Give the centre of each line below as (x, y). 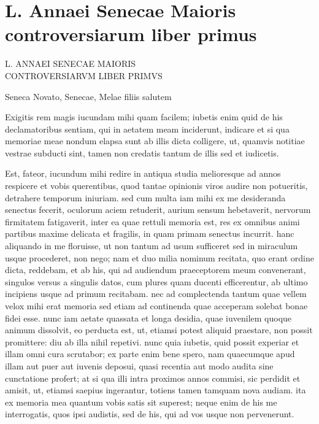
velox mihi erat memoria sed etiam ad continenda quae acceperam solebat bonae (156, 306)
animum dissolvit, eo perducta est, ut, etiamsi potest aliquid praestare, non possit (159, 330)
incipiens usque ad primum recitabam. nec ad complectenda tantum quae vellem (156, 294)
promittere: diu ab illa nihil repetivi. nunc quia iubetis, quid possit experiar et (152, 341)
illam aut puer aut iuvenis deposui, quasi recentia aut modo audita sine (139, 365)
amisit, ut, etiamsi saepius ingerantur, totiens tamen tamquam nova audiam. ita (156, 390)
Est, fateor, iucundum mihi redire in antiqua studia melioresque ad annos (143, 173)
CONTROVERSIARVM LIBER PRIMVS (84, 75)
